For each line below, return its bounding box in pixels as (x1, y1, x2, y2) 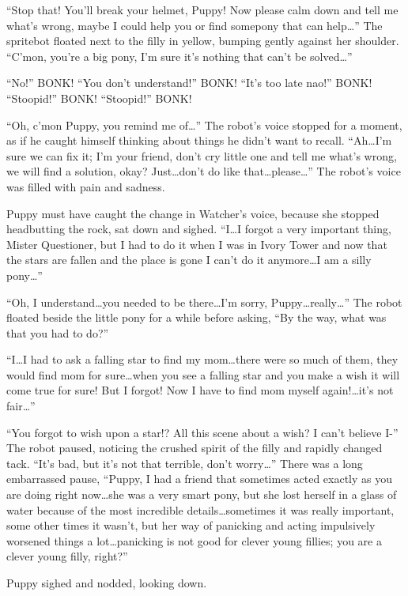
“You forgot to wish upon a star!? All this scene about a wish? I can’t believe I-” (6, 424, 399, 440)
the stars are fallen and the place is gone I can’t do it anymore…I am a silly (6, 251, 372, 268)
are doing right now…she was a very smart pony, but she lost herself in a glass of (6, 486, 397, 503)
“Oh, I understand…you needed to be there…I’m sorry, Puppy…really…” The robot (6, 293, 402, 310)
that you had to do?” (6, 324, 109, 341)
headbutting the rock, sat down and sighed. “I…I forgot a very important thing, (6, 221, 391, 237)
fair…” (6, 398, 36, 414)
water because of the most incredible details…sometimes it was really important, (6, 501, 395, 518)
